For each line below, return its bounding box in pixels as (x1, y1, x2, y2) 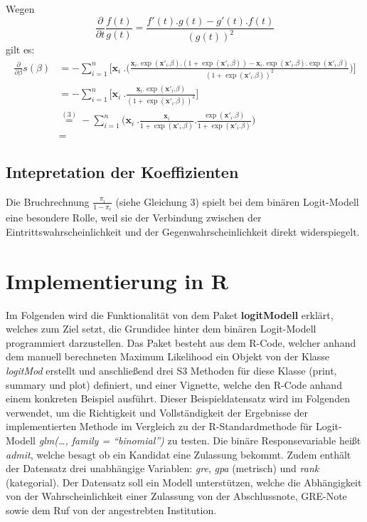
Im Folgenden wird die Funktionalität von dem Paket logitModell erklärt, (6, 307, 334, 322)
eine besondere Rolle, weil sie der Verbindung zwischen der (6, 210, 262, 225)
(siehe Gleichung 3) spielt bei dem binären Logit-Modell (115, 194, 359, 209)
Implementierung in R (6, 266, 228, 295)
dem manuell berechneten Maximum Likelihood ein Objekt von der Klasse (6, 349, 330, 364)
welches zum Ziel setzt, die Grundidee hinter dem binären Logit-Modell (6, 321, 317, 336)
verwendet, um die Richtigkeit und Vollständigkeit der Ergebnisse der (6, 404, 309, 419)
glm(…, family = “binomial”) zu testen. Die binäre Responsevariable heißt (38, 432, 361, 447)
